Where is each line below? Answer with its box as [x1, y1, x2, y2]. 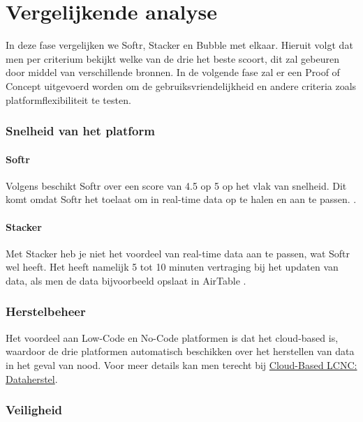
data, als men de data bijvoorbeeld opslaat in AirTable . [6, 273, 246, 287]
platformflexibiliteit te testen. [6, 92, 131, 107]
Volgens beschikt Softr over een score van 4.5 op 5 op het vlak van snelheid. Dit [6, 178, 347, 193]
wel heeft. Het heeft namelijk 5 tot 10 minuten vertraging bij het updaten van [6, 259, 339, 274]
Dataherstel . [6, 371, 58, 386]
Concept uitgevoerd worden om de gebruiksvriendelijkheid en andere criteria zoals [6, 78, 357, 93]
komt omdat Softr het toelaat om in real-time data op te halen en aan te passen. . [6, 192, 357, 206]
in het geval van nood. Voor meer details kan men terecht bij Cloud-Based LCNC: [6, 357, 357, 372]
